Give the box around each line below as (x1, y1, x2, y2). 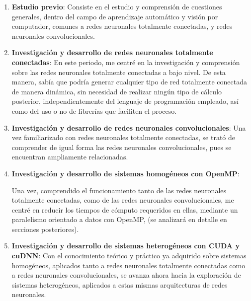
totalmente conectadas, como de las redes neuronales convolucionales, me (11, 195, 234, 205)
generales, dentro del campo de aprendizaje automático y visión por (11, 11, 218, 21)
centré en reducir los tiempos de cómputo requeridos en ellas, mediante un (11, 204, 238, 215)
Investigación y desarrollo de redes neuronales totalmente (11, 47, 213, 58)
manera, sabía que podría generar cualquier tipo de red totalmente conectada (11, 76, 248, 87)
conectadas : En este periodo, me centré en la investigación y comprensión (11, 57, 240, 67)
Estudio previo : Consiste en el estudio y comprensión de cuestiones (11, 1, 222, 11)
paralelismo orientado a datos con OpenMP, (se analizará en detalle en (11, 214, 227, 225)
